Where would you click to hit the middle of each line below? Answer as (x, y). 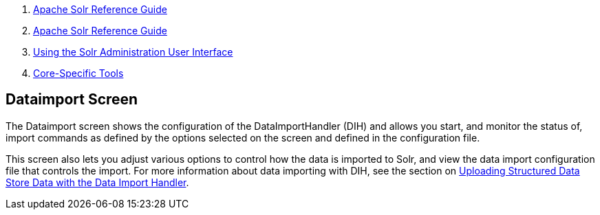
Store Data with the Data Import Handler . (97, 182)
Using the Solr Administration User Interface (133, 52)
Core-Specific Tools (78, 73)
